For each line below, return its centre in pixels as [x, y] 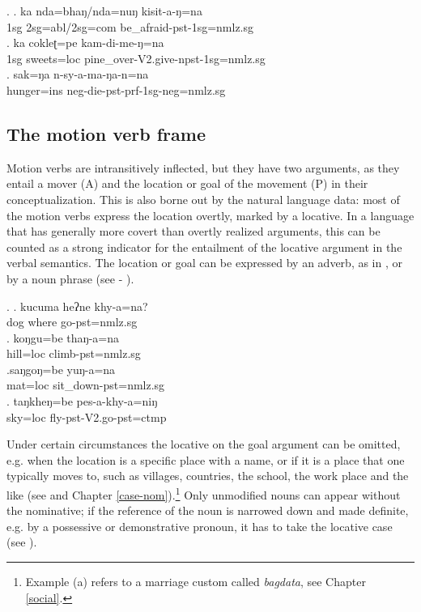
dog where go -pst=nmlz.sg [72, 322]
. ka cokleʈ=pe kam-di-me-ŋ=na [85, 42]
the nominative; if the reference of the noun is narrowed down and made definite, [208, 510]
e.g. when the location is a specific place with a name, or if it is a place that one [206, 459]
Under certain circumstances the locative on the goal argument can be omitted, [204, 444]
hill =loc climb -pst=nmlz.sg [74, 353]
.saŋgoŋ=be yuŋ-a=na [61, 369]
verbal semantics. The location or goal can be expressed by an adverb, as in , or [204, 263]
